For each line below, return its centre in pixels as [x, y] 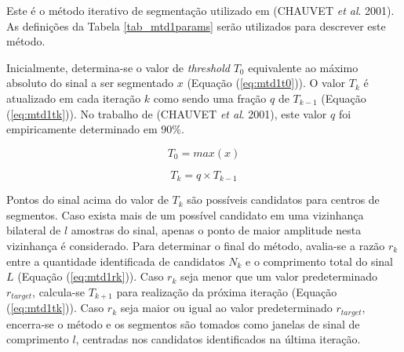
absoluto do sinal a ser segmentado [90, 83]
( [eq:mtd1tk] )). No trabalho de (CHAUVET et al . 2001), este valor [167, 113]
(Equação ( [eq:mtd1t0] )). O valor [266, 83]
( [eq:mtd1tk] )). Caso [55, 308]
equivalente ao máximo [303, 67]
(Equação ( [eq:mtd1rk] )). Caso [91, 276]
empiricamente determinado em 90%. [95, 129]
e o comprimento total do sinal [319, 261]
